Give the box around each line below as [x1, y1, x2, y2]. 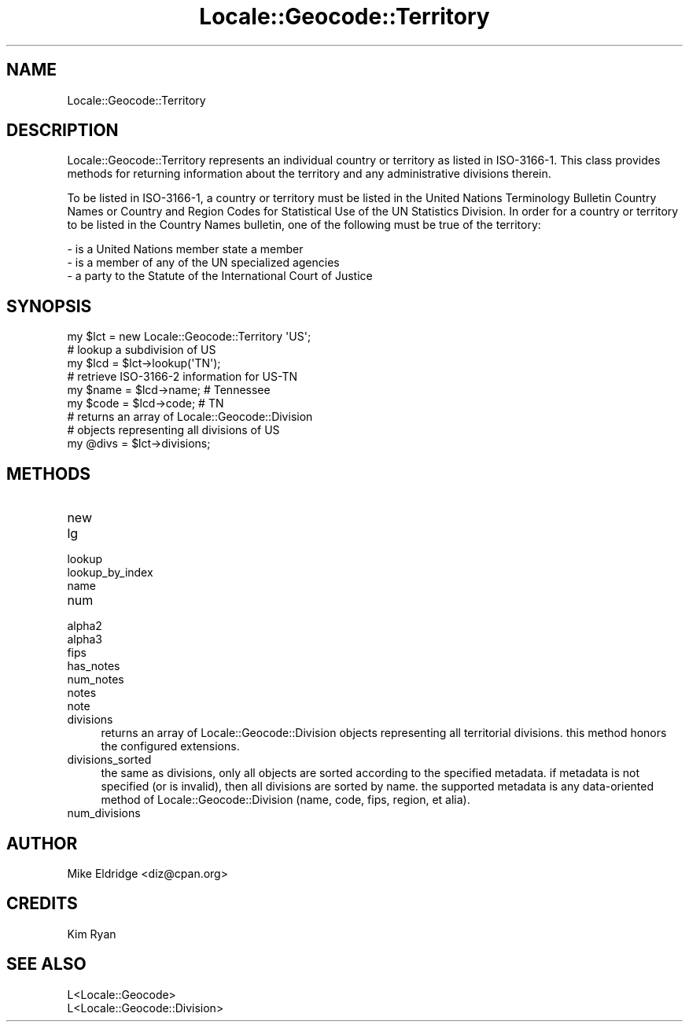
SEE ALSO [6, 954, 87, 975]
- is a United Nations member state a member [67, 242, 304, 256]
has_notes [67, 659, 120, 673]
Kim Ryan [67, 927, 116, 941]
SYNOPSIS [6, 296, 92, 316]
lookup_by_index [67, 566, 153, 580]
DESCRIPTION [6, 120, 119, 141]
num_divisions [67, 806, 141, 820]
